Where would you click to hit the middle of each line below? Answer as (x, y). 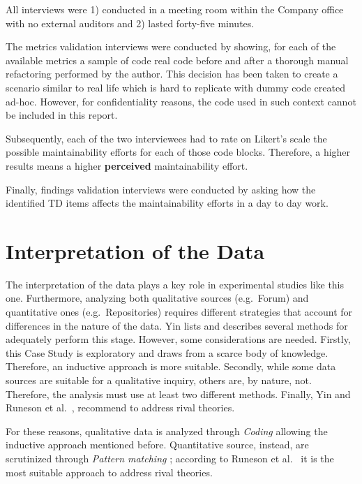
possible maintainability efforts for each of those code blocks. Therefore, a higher (178, 152)
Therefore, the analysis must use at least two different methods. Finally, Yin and (178, 394)
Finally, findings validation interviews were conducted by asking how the (161, 189)
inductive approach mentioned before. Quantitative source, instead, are (157, 445)
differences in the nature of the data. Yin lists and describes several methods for (177, 325)
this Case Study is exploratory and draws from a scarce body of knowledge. (167, 352)
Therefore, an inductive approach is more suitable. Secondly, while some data (171, 366)
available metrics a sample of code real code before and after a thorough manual (177, 60)
